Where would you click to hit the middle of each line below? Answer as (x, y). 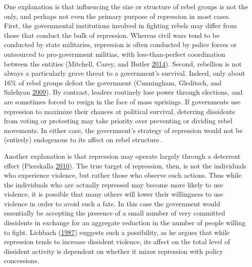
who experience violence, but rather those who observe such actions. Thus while (123, 175)
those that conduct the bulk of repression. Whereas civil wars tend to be (112, 35)
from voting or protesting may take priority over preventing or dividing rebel (118, 121)
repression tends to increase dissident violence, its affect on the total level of (117, 242)
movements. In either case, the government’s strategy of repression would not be (123, 130)
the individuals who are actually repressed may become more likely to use (114, 184)
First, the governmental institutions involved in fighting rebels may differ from (120, 25)
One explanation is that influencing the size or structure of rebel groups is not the (126, 6)
